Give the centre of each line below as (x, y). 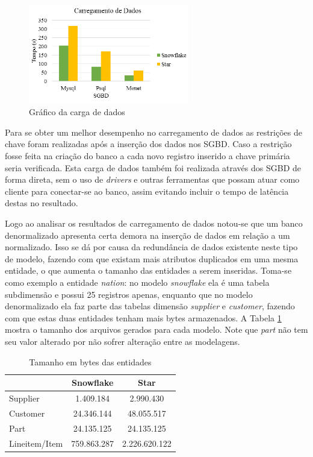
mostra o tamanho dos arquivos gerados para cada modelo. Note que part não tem (156, 329)
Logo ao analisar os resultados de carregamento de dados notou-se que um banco (154, 223)
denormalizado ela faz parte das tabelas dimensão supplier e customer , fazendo (150, 306)
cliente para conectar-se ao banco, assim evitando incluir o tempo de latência (147, 191)
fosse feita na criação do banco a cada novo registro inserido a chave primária (147, 156)
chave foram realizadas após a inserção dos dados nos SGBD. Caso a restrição (148, 144)
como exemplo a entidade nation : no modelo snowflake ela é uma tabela (137, 282)
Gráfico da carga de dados (77, 112)
